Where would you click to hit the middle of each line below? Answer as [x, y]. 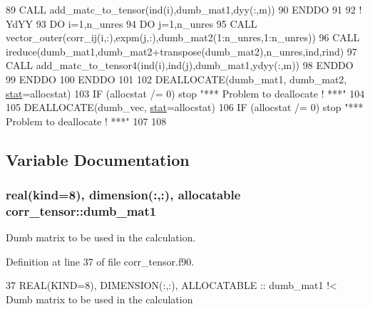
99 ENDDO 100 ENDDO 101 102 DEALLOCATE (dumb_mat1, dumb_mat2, [176, 79]
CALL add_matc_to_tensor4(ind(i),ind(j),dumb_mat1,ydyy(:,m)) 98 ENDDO [180, 65]
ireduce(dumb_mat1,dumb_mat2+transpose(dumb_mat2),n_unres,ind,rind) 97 [181, 51]
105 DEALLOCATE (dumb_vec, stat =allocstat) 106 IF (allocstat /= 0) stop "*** [185, 107]
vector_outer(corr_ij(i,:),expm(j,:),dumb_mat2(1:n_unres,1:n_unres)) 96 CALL [183, 37]
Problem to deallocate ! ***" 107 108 [86, 121]
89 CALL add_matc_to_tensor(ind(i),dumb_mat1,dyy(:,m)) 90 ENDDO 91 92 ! [184, 9]
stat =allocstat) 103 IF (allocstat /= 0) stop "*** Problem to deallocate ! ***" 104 [185, 93]
